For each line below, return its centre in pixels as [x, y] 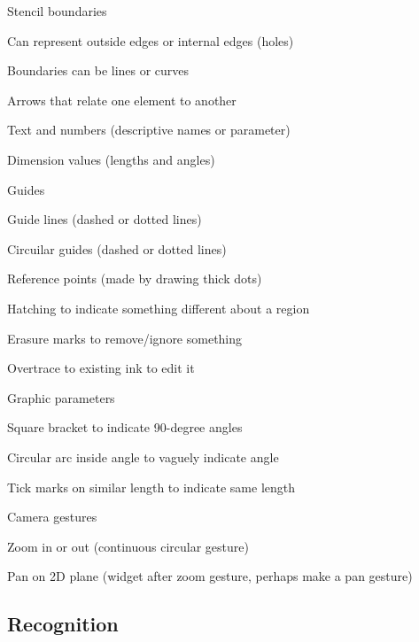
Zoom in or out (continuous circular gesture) [128, 546]
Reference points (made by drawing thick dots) [135, 278]
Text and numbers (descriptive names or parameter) [149, 130]
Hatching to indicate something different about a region [159, 308]
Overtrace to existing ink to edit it [101, 368]
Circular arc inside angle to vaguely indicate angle [143, 456]
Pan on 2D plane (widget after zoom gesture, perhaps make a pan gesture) [210, 576]
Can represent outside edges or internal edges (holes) [151, 40]
